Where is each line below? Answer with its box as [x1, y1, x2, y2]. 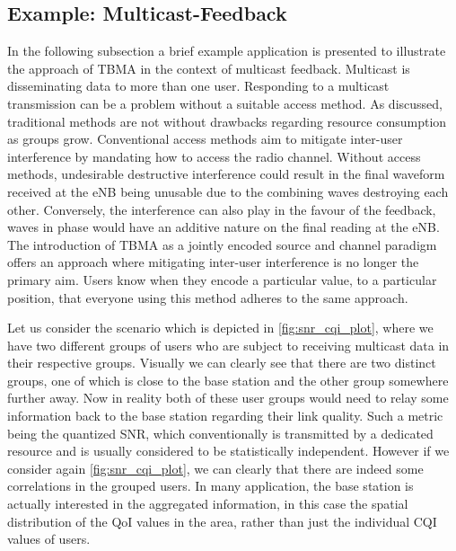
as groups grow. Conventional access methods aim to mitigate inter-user [7, 129, 403, 148]
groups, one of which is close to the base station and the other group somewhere [7, 370, 449, 389]
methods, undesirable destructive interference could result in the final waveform [7, 164, 445, 183]
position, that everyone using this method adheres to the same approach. [7, 288, 408, 307]
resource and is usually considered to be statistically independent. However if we [7, 441, 450, 460]
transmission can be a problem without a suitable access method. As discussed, [7, 93, 443, 112]
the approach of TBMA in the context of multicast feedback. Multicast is [7, 58, 410, 77]
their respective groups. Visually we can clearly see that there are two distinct [7, 353, 436, 372]
